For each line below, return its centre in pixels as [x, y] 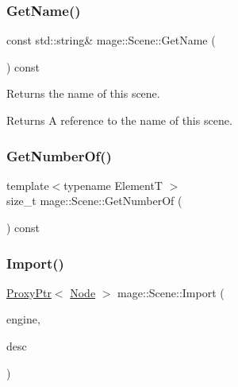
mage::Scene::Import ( [171, 292]
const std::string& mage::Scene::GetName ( [111, 40]
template [28, 185]
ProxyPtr [29, 292]
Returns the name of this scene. [83, 93]
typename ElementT [113, 185]
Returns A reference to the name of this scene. [119, 120]
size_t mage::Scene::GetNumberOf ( [94, 201]
